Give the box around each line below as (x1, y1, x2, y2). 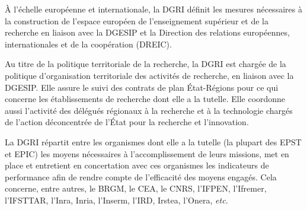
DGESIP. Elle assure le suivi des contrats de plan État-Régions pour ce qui (5, 81, 279, 93)
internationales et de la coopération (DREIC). (5, 37, 172, 50)
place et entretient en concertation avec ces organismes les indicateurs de (5, 159, 269, 171)
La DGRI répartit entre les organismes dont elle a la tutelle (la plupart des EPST (5, 135, 302, 148)
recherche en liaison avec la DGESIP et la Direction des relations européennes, (5, 26, 290, 39)
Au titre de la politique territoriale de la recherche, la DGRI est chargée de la (5, 58, 286, 70)
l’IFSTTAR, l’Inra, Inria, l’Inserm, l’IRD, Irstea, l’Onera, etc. (5, 193, 228, 206)
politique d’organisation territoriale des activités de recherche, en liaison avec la (5, 69, 294, 81)
